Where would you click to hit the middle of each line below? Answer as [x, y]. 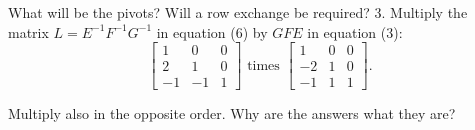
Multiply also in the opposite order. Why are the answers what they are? [232, 113]
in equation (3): [355, 31]
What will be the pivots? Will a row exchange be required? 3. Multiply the [238, 12]
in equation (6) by [212, 31]
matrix [28, 31]
